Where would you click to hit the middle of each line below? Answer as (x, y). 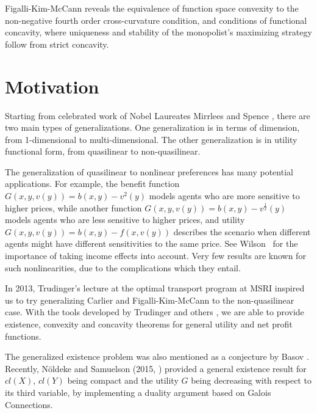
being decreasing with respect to (251, 380)
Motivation (52, 86)
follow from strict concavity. (57, 44)
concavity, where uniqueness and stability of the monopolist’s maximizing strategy (158, 32)
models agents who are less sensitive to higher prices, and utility (125, 220)
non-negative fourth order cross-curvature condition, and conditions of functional (156, 20)
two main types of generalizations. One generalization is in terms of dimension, (152, 127)
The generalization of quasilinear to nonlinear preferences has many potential (149, 171)
